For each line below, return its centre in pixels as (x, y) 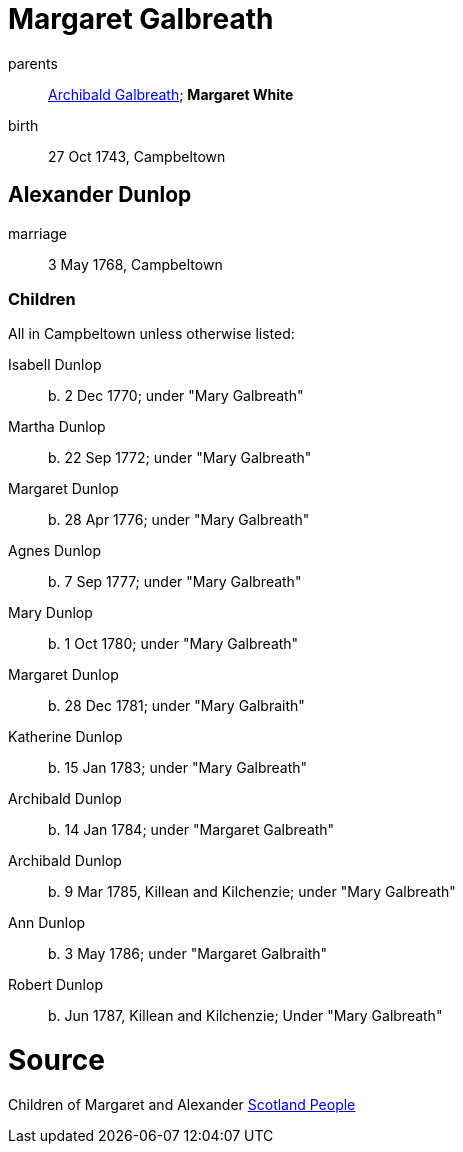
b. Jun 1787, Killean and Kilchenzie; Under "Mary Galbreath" (245, 1016)
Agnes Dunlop (55, 551)
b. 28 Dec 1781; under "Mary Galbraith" (176, 706)
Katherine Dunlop (65, 737)
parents (33, 63)
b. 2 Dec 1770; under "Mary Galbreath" (176, 396)
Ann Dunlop (47, 923)
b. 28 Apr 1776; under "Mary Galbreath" (179, 520)
